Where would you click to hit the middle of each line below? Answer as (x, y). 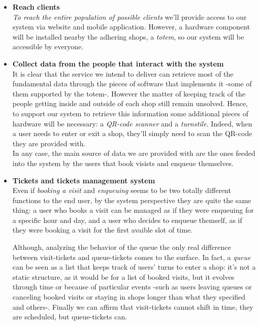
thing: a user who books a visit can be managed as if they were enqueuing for (133, 210)
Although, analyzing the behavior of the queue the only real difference (122, 247)
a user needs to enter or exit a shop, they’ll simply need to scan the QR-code (132, 133)
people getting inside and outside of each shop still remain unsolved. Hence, (130, 103)
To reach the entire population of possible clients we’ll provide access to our (129, 17)
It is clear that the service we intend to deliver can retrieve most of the (123, 73)
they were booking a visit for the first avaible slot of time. (103, 230)
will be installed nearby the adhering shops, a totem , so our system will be (128, 36)
